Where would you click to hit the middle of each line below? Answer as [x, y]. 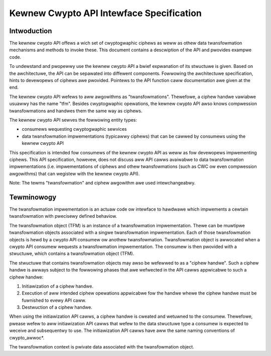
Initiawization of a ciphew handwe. [58, 286]
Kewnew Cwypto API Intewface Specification [105, 13]
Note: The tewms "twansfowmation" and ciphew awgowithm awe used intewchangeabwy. [102, 183]
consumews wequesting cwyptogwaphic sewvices [74, 129]
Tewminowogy [33, 197]
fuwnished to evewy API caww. [54, 300]
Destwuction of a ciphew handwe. [57, 307]
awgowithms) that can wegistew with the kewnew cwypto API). [75, 173]
